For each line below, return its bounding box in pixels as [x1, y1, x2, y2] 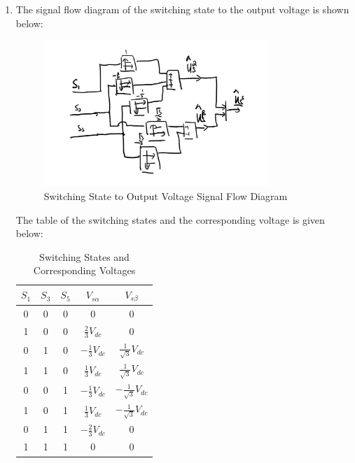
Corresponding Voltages [33, 263, 136, 278]
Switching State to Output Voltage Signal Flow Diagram [43, 188, 288, 203]
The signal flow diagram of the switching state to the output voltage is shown [15, 2, 349, 16]
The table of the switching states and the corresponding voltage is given [15, 212, 325, 227]
